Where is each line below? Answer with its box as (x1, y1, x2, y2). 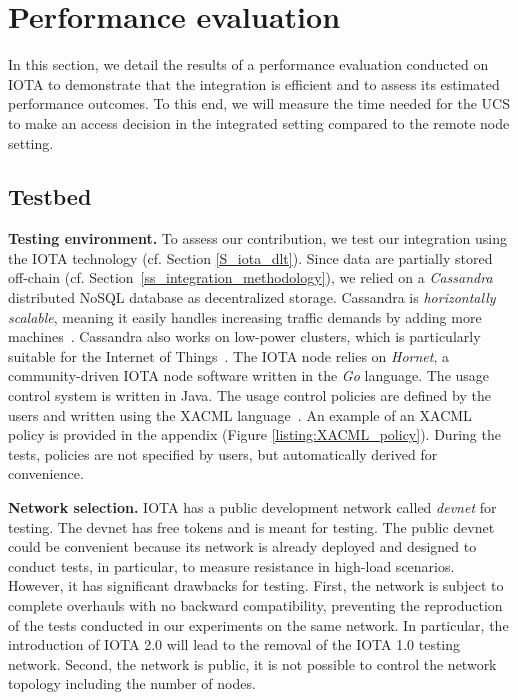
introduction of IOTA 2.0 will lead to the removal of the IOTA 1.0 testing (8, 634, 461, 655)
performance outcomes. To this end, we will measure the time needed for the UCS (8, 93, 510, 114)
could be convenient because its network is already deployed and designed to (8, 536, 477, 557)
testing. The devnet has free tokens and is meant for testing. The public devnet (8, 516, 495, 537)
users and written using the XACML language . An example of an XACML (8, 404, 472, 425)
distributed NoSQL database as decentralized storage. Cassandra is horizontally (8, 287, 496, 308)
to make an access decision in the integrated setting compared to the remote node (8, 112, 510, 133)
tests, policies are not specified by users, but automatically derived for (8, 443, 438, 464)
